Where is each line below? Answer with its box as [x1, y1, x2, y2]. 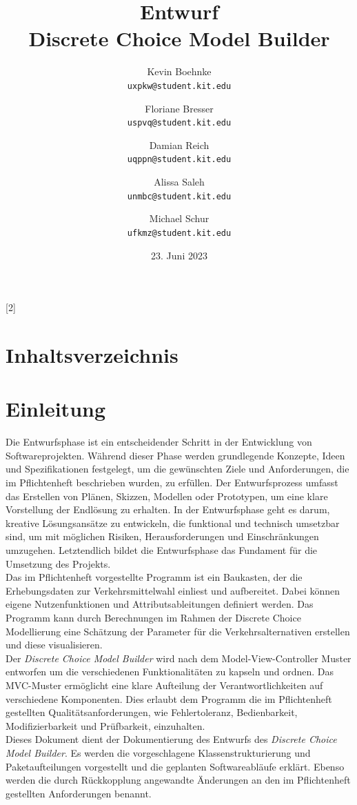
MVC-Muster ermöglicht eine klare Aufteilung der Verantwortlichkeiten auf [6, 677, 323, 692]
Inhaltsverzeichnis [6, 340, 178, 368]
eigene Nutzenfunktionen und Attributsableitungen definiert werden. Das [6, 597, 314, 611]
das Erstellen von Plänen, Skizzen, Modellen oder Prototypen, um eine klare [6, 488, 328, 503]
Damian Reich [149, 137, 210, 152]
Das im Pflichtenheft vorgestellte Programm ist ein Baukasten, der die [6, 570, 303, 584]
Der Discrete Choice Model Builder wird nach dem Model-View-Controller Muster [6, 650, 351, 665]
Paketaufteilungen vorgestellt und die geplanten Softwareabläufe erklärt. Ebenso [6, 759, 345, 773]
